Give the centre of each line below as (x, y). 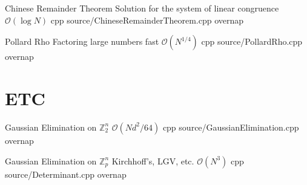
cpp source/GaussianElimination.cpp (231, 127)
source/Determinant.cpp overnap (66, 174)
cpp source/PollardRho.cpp (252, 41)
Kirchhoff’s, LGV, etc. (153, 161)
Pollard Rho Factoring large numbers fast (82, 41)
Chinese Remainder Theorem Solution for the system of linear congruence (142, 8)
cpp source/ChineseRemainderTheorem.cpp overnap (147, 20)
